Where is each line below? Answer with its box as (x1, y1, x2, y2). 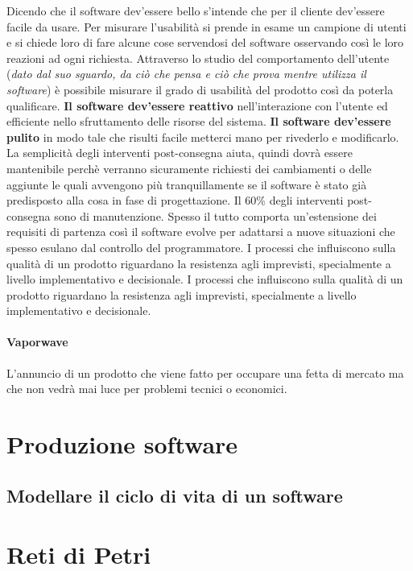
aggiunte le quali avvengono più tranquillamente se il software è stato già (6, 176, 367, 192)
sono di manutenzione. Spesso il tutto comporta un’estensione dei (54, 207, 377, 224)
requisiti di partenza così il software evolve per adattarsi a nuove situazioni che (6, 223, 395, 240)
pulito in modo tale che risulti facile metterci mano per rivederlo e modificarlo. (6, 128, 399, 145)
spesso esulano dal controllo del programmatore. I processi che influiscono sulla (6, 238, 396, 255)
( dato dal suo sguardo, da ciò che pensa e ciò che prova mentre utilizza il (6, 65, 366, 82)
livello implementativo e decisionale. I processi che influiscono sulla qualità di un (6, 271, 403, 288)
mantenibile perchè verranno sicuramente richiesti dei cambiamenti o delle (6, 159, 372, 176)
